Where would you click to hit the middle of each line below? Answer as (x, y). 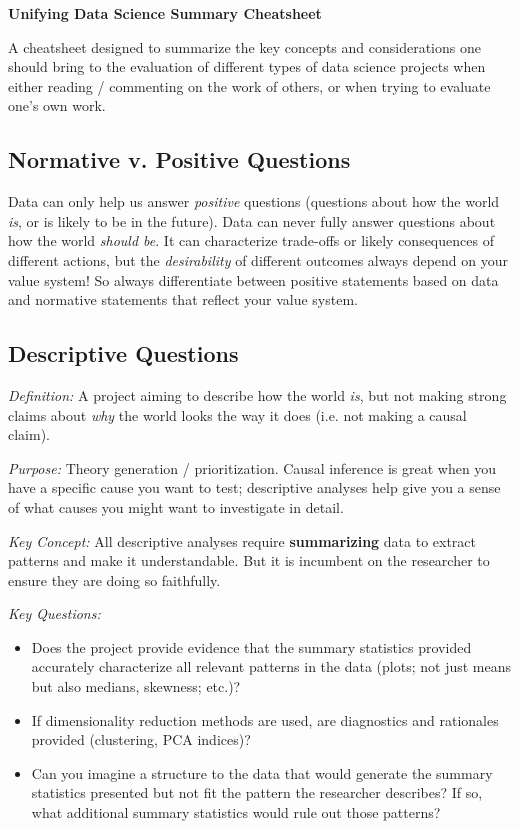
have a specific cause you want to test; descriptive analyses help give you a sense (254, 487)
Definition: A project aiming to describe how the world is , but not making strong (257, 394)
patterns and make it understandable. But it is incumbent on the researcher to (249, 560)
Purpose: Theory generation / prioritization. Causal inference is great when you (252, 467)
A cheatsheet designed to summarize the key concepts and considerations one (244, 46)
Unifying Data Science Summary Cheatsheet (165, 13)
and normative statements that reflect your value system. (183, 299)
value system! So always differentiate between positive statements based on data (253, 279)
